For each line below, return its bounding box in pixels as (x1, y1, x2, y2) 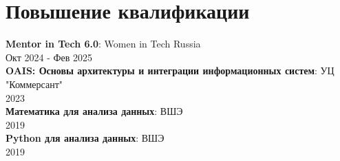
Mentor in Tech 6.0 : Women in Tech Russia (6, 36, 201, 51)
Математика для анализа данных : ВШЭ (6, 104, 183, 118)
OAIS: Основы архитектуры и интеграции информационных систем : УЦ (6, 63, 334, 78)
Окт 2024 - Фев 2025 (6, 50, 93, 64)
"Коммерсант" (6, 76, 63, 91)
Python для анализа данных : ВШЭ (6, 131, 164, 145)
